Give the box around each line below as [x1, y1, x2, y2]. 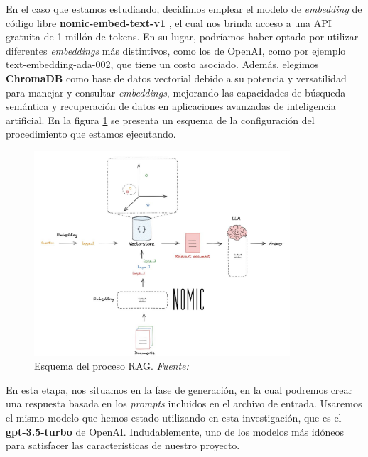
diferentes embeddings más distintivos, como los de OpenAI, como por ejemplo [6, 43, 346, 57]
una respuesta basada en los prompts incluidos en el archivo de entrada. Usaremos [6, 396, 362, 411]
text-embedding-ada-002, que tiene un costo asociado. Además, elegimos [6, 57, 319, 72]
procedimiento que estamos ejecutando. [6, 126, 176, 141]
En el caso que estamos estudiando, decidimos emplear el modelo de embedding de [6, 1, 362, 16]
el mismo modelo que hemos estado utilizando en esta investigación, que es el [6, 409, 342, 424]
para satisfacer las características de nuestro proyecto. [6, 438, 240, 453]
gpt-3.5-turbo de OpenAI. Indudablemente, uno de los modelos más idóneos [6, 424, 345, 439]
